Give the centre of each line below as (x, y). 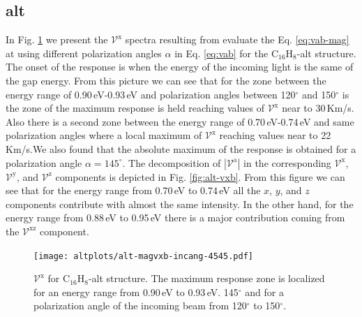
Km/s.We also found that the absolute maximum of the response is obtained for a (181, 148)
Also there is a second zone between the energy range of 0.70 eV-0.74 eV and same (180, 121)
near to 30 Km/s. (318, 108)
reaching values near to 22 (275, 135)
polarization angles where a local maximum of (104, 135)
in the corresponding (287, 162)
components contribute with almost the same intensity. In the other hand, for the (180, 204)
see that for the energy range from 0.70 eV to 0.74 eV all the (133, 190)
